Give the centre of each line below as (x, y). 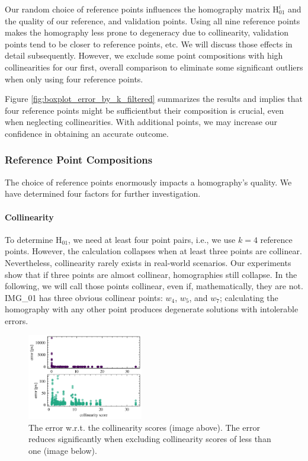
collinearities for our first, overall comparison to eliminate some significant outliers (154, 67)
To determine (29, 239)
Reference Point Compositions (79, 160)
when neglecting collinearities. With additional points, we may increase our (141, 122)
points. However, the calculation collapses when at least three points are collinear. (153, 251)
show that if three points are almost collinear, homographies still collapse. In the (151, 274)
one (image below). (63, 450)
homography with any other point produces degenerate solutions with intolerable (152, 309)
